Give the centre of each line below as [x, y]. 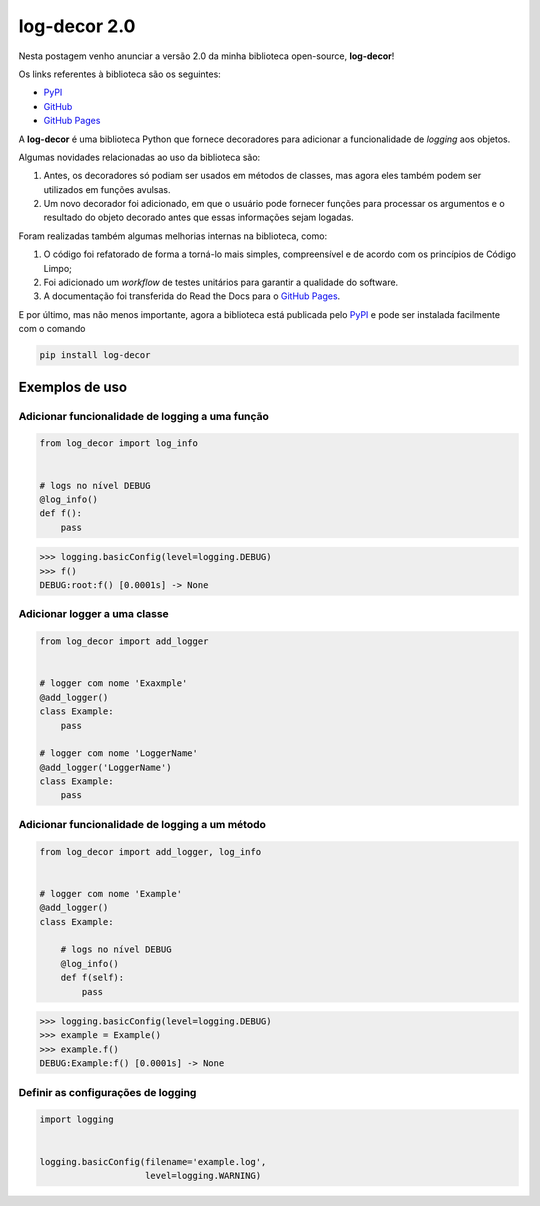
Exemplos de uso [73, 386]
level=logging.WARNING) [203, 1175]
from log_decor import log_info [119, 443]
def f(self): [92, 978]
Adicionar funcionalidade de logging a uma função [144, 416]
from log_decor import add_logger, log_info [150, 851]
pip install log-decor [95, 355]
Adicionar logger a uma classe [93, 614]
